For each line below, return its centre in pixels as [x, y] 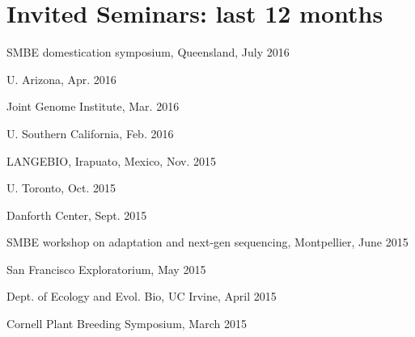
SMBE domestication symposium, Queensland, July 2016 [148, 52]
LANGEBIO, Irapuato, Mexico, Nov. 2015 [111, 160]
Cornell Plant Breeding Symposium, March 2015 [127, 324]
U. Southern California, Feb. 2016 [90, 133]
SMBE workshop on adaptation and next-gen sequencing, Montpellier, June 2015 [207, 242]
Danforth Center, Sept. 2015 [77, 215]
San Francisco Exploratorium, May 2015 [106, 269]
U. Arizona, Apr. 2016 [61, 79]
